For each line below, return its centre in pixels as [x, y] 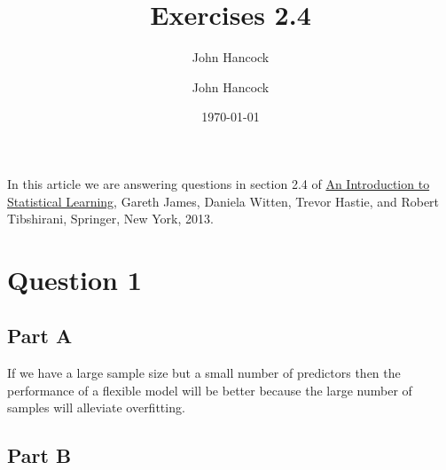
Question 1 [74, 279]
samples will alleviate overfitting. [96, 407]
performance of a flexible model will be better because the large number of [210, 390]
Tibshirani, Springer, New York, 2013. [110, 219]
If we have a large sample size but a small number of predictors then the [204, 373]
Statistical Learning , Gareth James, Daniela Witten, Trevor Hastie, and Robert [223, 201]
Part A [40, 336]
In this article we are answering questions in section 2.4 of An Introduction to [219, 183]
